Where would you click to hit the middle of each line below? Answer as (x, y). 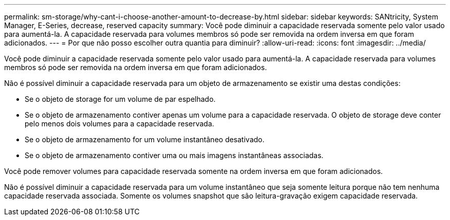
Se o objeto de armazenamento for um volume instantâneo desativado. (145, 139)
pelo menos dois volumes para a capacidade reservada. (119, 124)
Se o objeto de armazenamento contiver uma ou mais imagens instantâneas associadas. (174, 155)
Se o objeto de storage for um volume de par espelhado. (120, 99)
